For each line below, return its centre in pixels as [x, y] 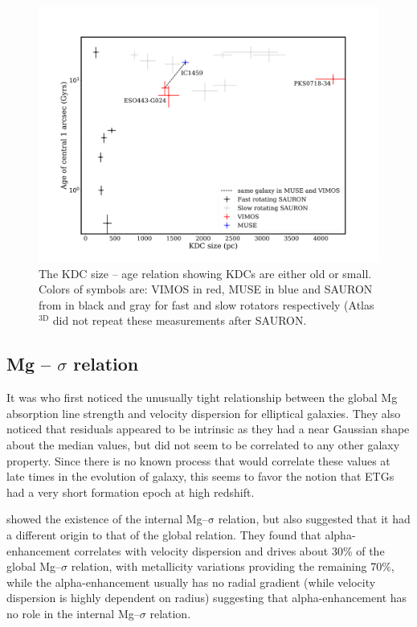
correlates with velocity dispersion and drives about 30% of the [229, 550]
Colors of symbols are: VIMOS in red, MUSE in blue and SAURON [206, 289]
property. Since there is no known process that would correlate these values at [198, 460]
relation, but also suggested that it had [314, 519]
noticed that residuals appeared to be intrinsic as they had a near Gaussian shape [208, 429]
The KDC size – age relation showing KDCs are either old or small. [205, 273]
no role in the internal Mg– [73, 613]
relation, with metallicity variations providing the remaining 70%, [233, 566]
